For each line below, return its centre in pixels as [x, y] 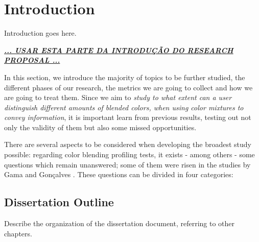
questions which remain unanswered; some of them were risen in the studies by [127, 164]
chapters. [18, 233]
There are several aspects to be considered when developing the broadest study [128, 144]
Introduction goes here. [40, 33]
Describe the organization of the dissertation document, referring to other [120, 223]
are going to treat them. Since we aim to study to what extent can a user [118, 97]
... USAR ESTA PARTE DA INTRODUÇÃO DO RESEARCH [119, 50]
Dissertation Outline [59, 202]
